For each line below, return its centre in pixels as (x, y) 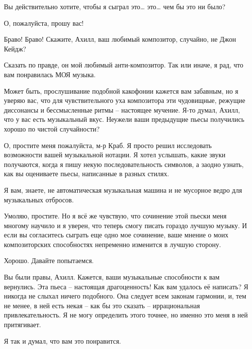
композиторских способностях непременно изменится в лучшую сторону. (113, 244)
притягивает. (23, 324)
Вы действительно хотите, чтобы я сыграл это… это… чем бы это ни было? (115, 6)
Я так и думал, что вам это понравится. (63, 341)
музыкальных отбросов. (39, 199)
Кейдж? (15, 48)
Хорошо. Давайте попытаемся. (49, 260)
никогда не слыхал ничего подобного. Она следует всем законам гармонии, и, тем (125, 296)
